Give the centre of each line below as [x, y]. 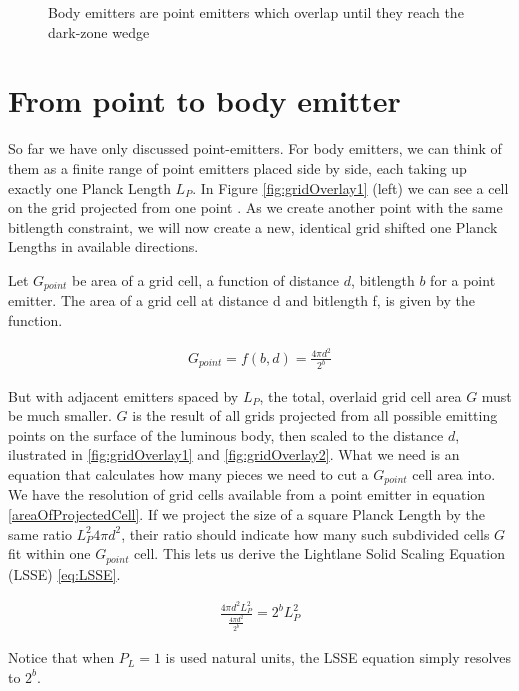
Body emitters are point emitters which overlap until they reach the [256, 12]
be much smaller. [60, 415]
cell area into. [454, 473]
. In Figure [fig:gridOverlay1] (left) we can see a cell [350, 187]
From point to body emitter [204, 100]
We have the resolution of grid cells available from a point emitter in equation [247, 494]
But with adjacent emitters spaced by [123, 395]
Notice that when [61, 657]
